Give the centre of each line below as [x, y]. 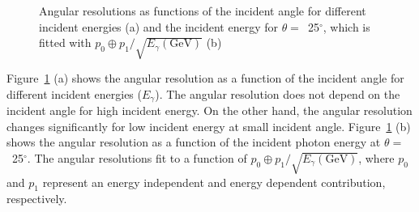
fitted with [65, 42]
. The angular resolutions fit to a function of [137, 157]
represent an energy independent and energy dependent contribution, [214, 182]
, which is [346, 26]
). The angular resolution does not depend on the [278, 93]
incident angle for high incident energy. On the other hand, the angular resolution [209, 110]
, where [376, 157]
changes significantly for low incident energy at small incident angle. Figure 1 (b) [209, 126]
